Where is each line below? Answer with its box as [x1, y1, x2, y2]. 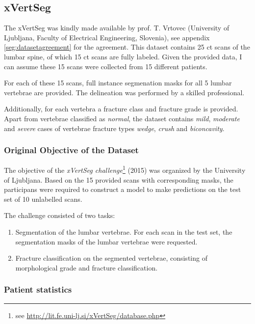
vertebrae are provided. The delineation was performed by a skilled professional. [4, 87, 245, 97]
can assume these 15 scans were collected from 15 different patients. [4, 61, 207, 71]
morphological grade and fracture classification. [15, 262, 158, 272]
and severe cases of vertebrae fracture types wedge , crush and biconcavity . [4, 123, 225, 133]
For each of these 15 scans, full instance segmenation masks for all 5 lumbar [4, 78, 232, 88]
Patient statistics [4, 283, 72, 296]
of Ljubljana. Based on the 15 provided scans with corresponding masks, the [4, 174, 233, 185]
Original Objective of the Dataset [4, 144, 139, 156]
